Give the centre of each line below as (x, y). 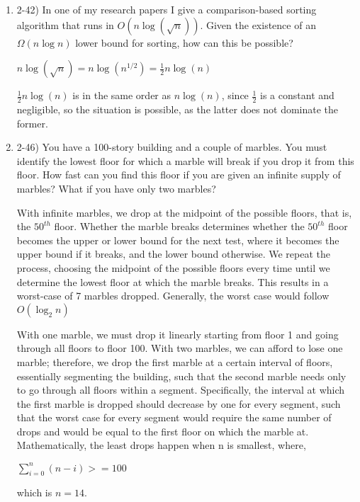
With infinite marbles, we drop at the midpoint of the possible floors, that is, (184, 212)
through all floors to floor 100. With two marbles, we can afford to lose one (180, 348)
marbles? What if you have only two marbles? (116, 188)
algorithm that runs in (65, 24)
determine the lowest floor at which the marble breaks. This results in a (173, 281)
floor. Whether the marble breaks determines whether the (179, 226)
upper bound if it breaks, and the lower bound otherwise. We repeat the (173, 254)
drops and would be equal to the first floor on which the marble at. (163, 431)
